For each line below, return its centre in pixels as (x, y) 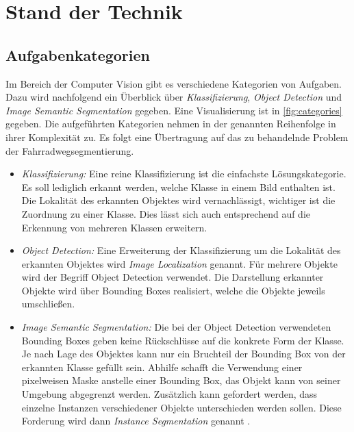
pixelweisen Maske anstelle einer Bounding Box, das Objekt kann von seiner (181, 380)
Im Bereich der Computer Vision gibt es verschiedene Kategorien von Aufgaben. (174, 83)
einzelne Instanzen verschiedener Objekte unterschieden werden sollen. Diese (181, 407)
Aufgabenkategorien (78, 54)
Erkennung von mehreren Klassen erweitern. (114, 227)
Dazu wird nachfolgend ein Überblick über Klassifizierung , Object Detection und (174, 97)
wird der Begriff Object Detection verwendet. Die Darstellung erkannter (173, 277)
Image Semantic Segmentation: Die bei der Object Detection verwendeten (176, 327)
